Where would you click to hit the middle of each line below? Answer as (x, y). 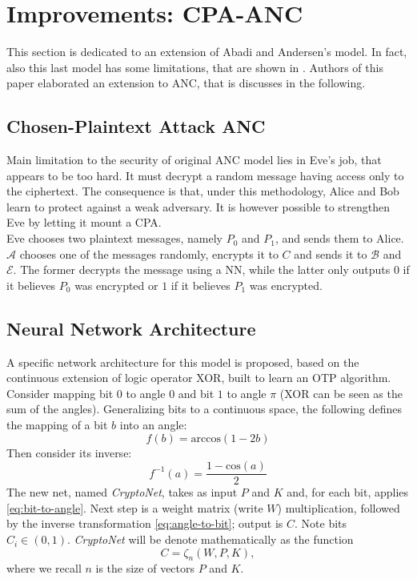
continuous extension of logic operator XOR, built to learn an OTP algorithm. (199, 378)
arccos (206, 438)
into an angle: (153, 425)
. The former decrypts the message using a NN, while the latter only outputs (202, 269)
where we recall (44, 568)
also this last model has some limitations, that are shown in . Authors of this (195, 67)
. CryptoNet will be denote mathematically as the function (210, 539)
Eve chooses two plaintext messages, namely (115, 238)
